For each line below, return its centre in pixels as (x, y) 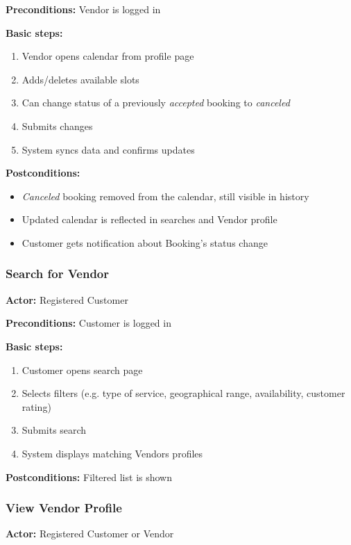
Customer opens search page (82, 369)
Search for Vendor (58, 274)
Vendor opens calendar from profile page (108, 56)
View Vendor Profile (64, 508)
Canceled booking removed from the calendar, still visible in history (165, 196)
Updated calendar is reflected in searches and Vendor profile (149, 219)
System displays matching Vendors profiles (112, 453)
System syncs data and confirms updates (108, 149)
